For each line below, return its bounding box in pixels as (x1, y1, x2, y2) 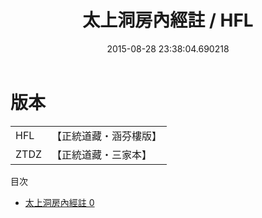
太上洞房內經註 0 (24, 196, 95, 208)
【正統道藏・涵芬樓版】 (51, 129, 163, 143)
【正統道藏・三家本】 (51, 147, 153, 161)
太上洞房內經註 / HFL (82, 9, 254, 32)
